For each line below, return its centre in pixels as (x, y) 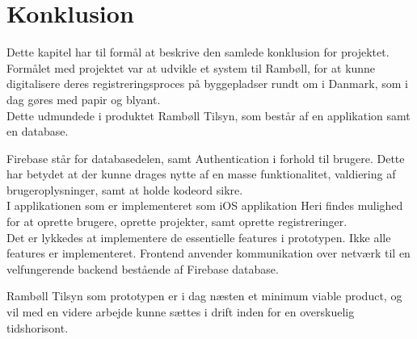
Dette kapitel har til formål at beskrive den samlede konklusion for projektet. (198, 52)
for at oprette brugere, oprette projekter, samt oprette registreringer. (177, 222)
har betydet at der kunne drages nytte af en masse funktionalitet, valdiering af (201, 174)
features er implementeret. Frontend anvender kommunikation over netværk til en (208, 253)
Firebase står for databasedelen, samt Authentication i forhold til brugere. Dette (206, 158)
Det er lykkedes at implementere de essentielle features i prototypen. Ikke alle (199, 237)
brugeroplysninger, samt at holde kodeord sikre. (125, 189)
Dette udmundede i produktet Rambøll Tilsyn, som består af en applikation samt (208, 115)
